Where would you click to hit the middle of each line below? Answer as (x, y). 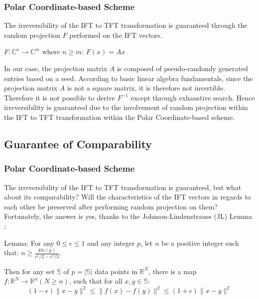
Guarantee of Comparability (78, 144)
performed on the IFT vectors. (116, 35)
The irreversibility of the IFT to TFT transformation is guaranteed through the (126, 25)
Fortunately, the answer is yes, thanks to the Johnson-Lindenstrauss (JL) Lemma (128, 216)
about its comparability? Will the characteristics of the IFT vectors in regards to (128, 197)
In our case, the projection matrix (56, 68)
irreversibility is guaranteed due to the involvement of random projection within (126, 107)
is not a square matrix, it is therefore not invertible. (146, 88)
